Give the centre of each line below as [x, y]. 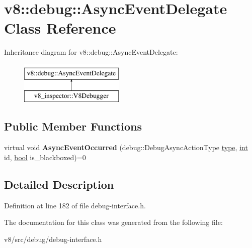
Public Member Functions [73, 126]
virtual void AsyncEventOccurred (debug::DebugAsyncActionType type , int [126, 147]
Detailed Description [59, 184]
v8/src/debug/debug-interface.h [53, 239]
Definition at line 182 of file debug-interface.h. [75, 205]
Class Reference [60, 28]
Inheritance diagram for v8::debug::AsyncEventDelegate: [91, 52]
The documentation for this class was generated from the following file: [113, 222]
